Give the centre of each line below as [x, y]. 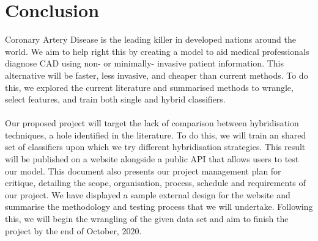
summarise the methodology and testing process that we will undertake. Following [159, 207]
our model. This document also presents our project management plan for [143, 171]
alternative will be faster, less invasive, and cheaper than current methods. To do [157, 75]
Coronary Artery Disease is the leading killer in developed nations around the [150, 39]
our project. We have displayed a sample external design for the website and [148, 194]
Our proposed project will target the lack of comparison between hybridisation [152, 123]
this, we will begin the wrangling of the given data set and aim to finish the [147, 219]
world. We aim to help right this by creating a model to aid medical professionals [157, 51]
